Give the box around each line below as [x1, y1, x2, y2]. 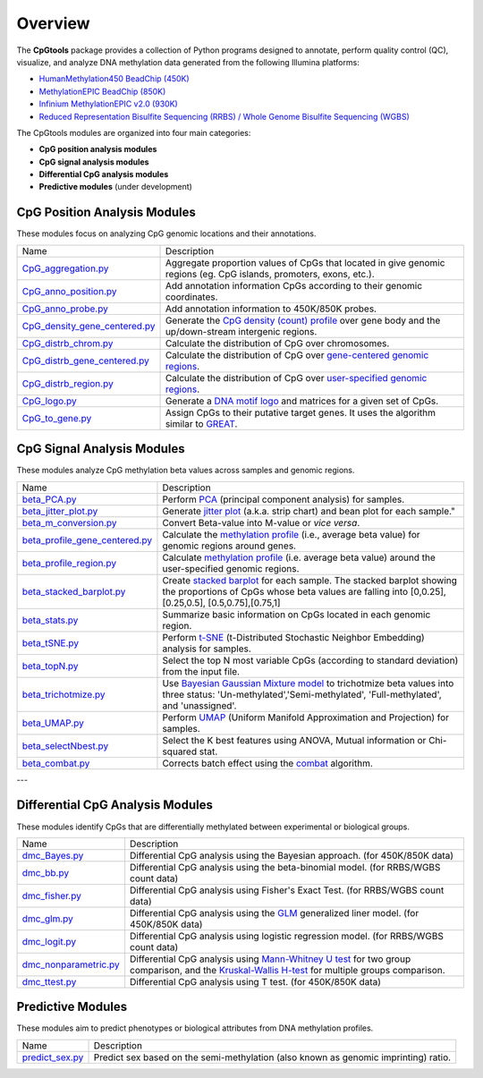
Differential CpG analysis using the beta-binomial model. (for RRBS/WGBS [130, 861, 441, 873]
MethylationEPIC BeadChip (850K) [38, 86, 166, 97]
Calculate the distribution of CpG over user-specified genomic [165, 371, 428, 384]
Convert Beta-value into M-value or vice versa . [162, 516, 360, 529]
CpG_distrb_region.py [21, 377, 114, 389]
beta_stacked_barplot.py [21, 585, 126, 598]
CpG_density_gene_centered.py [21, 319, 156, 332]
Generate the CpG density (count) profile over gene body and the [165, 314, 441, 327]
